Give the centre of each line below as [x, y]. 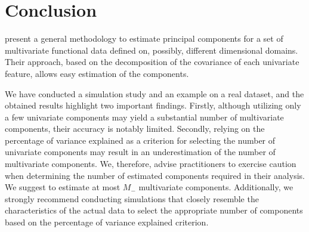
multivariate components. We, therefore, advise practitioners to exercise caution [151, 164]
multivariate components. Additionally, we [216, 187]
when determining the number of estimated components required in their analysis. [155, 175]
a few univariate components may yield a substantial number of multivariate [144, 117]
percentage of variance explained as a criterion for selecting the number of [140, 140]
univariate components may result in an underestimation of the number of [140, 152]
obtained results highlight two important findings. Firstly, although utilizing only [153, 105]
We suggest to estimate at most [63, 187]
